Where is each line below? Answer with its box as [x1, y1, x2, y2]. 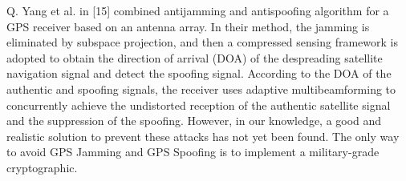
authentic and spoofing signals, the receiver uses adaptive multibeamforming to [6, 80, 396, 97]
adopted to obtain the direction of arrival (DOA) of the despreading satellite [6, 49, 383, 66]
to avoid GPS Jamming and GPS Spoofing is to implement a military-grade [6, 143, 380, 160]
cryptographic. [6, 159, 78, 175]
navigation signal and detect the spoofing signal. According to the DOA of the [6, 65, 392, 82]
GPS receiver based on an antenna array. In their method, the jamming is [6, 18, 370, 34]
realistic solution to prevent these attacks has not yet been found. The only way [6, 127, 400, 144]
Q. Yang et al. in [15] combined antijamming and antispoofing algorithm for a [6, 2, 389, 18]
